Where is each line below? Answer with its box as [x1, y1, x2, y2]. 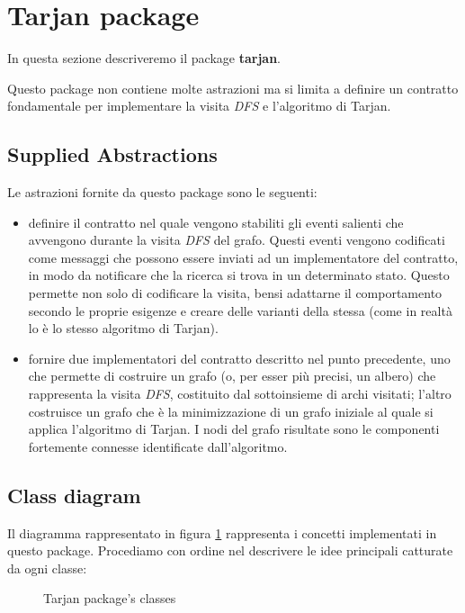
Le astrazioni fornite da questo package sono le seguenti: [7, 183, 317, 202]
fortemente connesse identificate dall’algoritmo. [28, 437, 288, 455]
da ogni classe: [7, 558, 87, 577]
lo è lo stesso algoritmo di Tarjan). [28, 319, 219, 338]
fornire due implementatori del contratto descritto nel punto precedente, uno [28, 348, 451, 367]
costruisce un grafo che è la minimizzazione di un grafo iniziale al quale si [28, 401, 434, 420]
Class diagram [7, 481, 141, 509]
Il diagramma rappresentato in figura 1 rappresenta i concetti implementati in [7, 523, 437, 542]
